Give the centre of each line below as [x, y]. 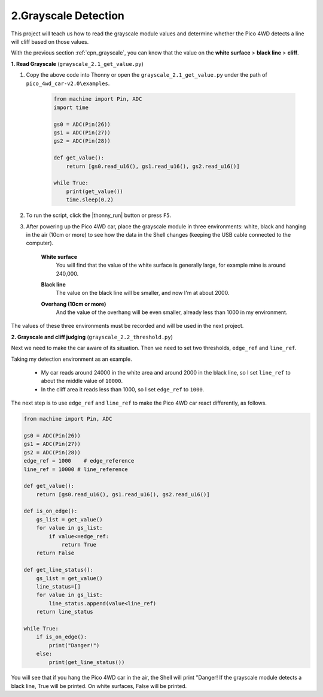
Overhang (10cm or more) [74, 304]
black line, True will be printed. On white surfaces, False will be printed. [99, 686]
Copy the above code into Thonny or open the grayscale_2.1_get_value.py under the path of [147, 75]
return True [79, 545]
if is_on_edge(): [62, 637]
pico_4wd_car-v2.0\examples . [68, 83]
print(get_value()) [95, 191]
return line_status [65, 612]
